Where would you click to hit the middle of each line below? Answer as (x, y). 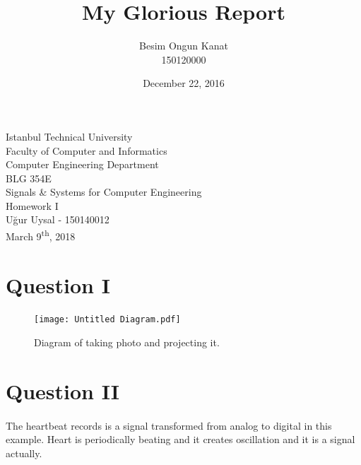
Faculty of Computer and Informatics (87, 150)
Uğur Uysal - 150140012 (58, 219)
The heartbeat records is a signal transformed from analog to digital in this (169, 425)
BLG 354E (29, 178)
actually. (24, 453)
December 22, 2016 (184, 83)
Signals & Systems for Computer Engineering (104, 192)
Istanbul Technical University (69, 136)
